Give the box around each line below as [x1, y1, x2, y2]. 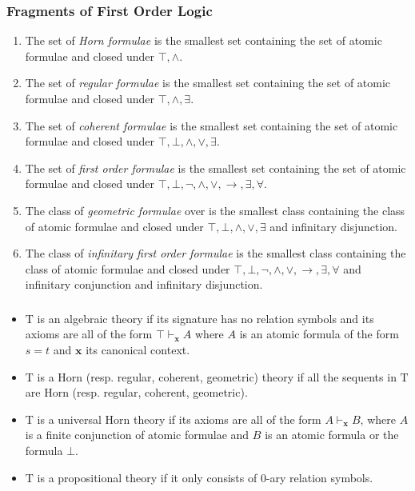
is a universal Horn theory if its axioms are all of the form [37, 410, 321, 427]
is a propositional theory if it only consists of [37, 469, 257, 485]
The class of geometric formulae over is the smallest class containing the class [25, 202, 405, 218]
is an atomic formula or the [265, 426, 399, 443]
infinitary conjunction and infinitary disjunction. [25, 276, 263, 293]
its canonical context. [86, 341, 190, 358]
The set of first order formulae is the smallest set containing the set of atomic [25, 159, 406, 176]
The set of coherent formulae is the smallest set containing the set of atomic [25, 117, 398, 134]
